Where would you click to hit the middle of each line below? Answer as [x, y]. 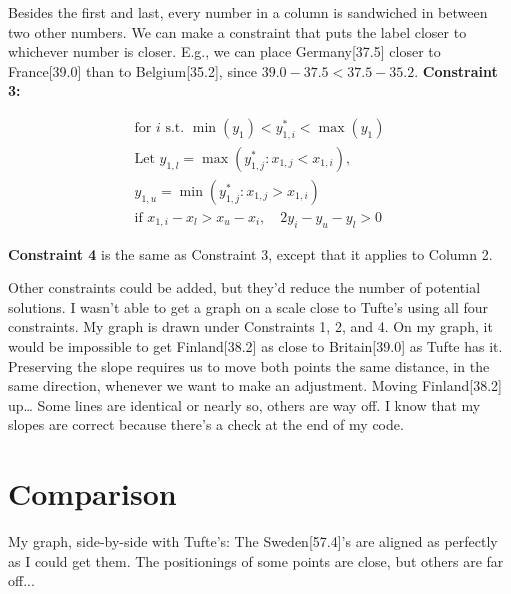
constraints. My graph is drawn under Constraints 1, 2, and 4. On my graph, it [250, 326]
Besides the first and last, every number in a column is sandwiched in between [248, 12]
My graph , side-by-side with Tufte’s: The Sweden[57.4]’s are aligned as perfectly [253, 541]
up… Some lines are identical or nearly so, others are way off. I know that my [244, 404]
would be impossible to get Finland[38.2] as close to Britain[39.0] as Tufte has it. [255, 346]
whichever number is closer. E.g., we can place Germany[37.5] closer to [224, 51]
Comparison [92, 493]
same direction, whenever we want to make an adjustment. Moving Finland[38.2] [255, 385]
